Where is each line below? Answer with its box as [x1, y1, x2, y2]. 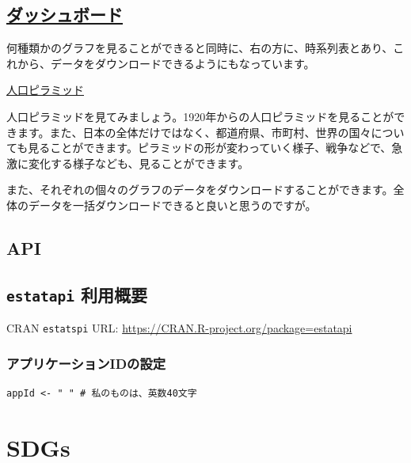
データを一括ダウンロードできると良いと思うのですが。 [28, 196, 317, 213]
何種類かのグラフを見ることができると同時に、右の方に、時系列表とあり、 [6, 40, 394, 56]
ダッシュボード [6, 2, 123, 27]
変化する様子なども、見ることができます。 [28, 154, 249, 171]
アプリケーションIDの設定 [6, 353, 166, 373]
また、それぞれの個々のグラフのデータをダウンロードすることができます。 [6, 181, 394, 198]
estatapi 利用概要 [6, 282, 147, 306]
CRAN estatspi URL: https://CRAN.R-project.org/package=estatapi [6, 320, 352, 336]
